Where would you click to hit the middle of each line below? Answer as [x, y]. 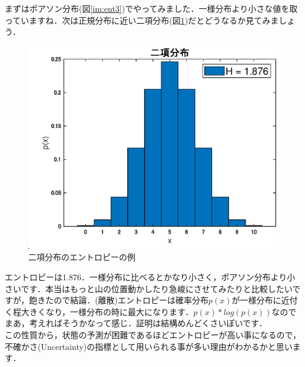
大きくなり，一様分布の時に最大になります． [107, 311]
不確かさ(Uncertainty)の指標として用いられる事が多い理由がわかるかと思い [149, 346]
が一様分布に [256, 300]
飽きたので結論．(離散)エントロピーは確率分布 [119, 300]
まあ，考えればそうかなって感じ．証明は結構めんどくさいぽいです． [136, 323]
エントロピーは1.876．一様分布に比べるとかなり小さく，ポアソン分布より [146, 277]
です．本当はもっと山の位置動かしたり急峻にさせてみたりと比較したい [157, 288]
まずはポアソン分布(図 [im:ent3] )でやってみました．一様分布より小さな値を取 [151, 8]
